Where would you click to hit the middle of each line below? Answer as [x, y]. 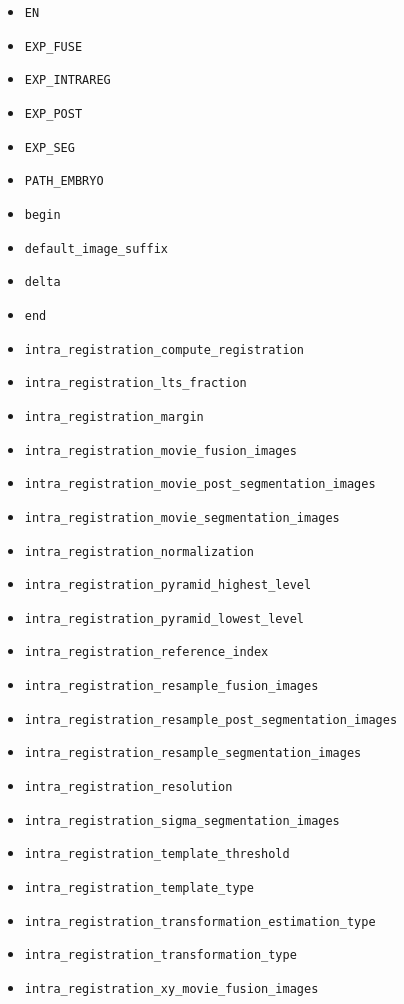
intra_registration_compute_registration [164, 349]
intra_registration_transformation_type [160, 955]
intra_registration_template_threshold [157, 854]
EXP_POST [53, 113]
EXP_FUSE [53, 46]
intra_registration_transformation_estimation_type [200, 921]
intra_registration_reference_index [146, 652]
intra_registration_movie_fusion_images [160, 450]
